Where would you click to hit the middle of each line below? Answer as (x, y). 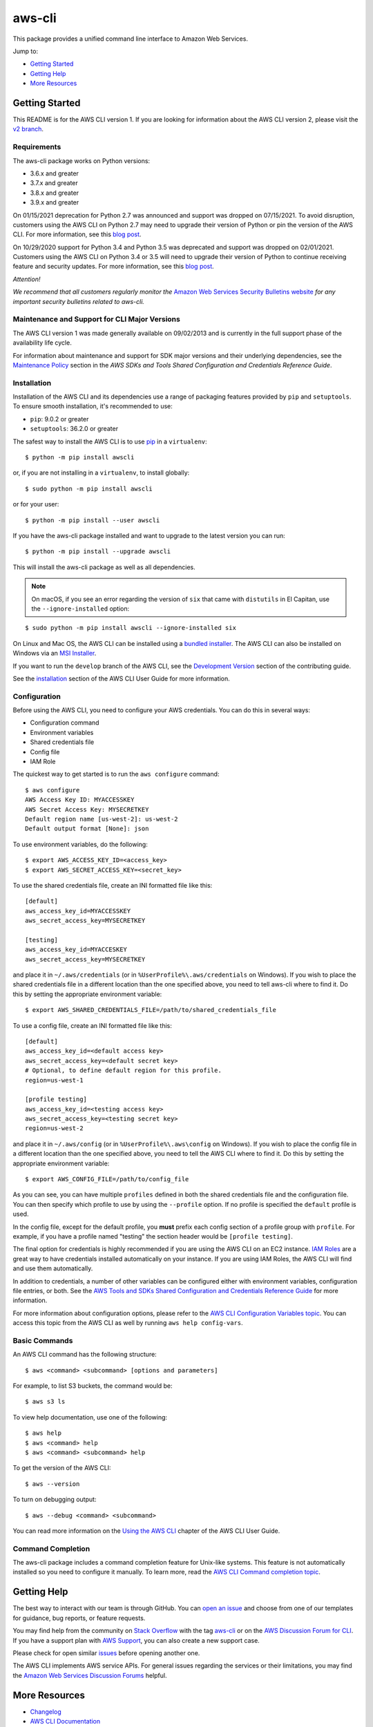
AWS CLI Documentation (65, 1721)
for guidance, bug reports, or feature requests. (79, 1618)
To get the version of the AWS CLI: (62, 1468)
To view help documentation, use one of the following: (90, 1417)
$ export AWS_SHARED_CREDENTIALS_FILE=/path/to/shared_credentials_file (151, 1010)
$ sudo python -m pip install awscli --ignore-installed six (131, 628)
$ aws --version (52, 1484)
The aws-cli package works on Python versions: (82, 161)
